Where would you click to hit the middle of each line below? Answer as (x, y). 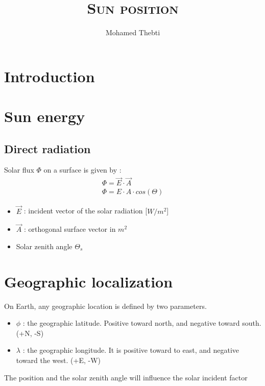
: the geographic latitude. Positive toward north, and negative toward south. (142, 323)
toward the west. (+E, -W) (58, 360)
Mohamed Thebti (133, 32)
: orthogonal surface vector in (70, 229)
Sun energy (45, 116)
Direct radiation (47, 148)
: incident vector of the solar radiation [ (86, 211)
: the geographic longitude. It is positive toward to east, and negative (131, 350)
